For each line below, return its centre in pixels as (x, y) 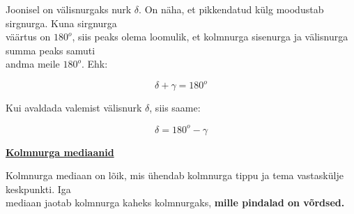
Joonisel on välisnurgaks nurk (69, 9)
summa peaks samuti (51, 50)
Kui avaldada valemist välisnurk (74, 108)
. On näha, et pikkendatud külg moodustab (231, 9)
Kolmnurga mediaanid (60, 152)
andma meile (33, 64)
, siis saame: (175, 108)
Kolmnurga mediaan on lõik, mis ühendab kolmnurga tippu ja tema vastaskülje (175, 175)
